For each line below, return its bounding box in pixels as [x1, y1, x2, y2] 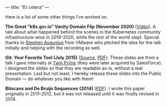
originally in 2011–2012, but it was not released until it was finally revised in [5, 91, 159, 96]
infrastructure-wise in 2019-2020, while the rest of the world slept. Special [5, 34, 159, 40]
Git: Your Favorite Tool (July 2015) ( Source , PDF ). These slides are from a [5, 54, 159, 60]
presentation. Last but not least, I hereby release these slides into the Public [5, 70, 162, 76]
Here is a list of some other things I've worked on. [5, 14, 108, 19]
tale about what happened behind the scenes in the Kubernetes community [5, 29, 161, 34]
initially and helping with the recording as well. [5, 45, 101, 50]
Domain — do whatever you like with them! [5, 76, 94, 81]
